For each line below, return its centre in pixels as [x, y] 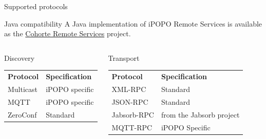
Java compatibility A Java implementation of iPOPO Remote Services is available [133, 23]
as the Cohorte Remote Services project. [68, 33]
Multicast [23, 89]
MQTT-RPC [132, 127]
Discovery [20, 57]
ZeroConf [22, 114]
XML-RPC [129, 89]
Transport [124, 57]
